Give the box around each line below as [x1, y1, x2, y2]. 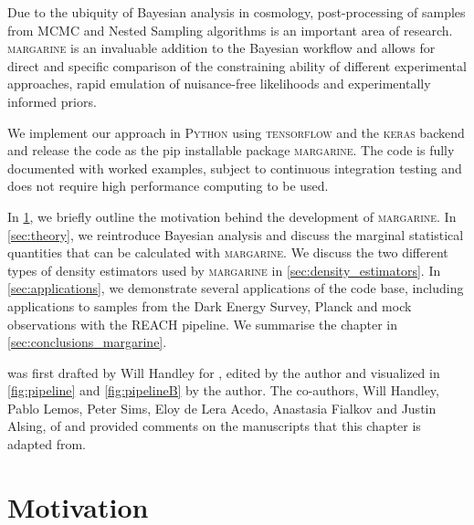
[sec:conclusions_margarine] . [7, 332, 167, 352]
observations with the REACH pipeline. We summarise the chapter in [7, 314, 398, 333]
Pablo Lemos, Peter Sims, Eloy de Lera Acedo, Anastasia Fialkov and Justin [7, 398, 437, 417]
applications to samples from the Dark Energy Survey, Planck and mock [7, 296, 412, 315]
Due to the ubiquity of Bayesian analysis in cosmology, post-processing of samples [7, 3, 466, 21]
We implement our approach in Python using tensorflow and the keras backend [7, 122, 465, 142]
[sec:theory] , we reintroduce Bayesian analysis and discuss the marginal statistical [7, 225, 464, 244]
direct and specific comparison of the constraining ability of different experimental [7, 56, 467, 75]
